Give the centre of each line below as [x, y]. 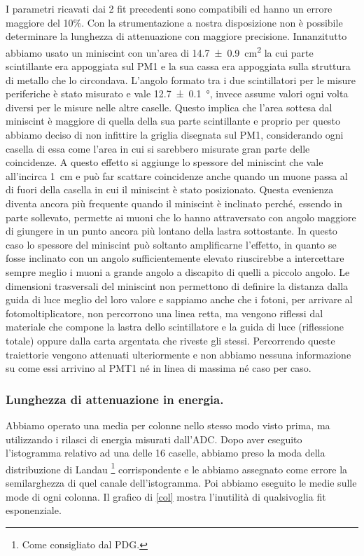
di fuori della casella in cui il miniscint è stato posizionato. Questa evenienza [170, 189]
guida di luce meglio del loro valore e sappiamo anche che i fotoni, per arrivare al [179, 299]
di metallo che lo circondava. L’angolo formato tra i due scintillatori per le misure [181, 79]
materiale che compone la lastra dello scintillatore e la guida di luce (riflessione [175, 327]
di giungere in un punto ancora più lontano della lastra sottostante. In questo [171, 231]
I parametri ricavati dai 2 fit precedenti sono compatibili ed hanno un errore [169, 8]
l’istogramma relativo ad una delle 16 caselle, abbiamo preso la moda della [166, 453]
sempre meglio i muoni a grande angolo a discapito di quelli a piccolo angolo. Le [178, 271]
